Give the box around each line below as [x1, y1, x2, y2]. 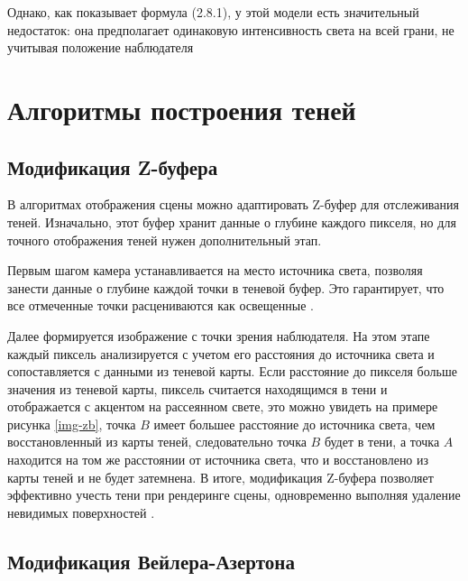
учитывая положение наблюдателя [7, 38, 194, 57]
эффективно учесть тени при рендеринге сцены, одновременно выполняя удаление [7, 485, 461, 504]
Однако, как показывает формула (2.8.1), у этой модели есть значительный [7, 3, 419, 21]
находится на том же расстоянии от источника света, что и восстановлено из [7, 450, 429, 469]
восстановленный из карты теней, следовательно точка [7, 432, 307, 451]
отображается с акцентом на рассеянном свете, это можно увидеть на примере [7, 397, 438, 416]
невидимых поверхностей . [7, 503, 155, 521]
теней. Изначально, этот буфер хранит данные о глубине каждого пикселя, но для [7, 212, 456, 231]
